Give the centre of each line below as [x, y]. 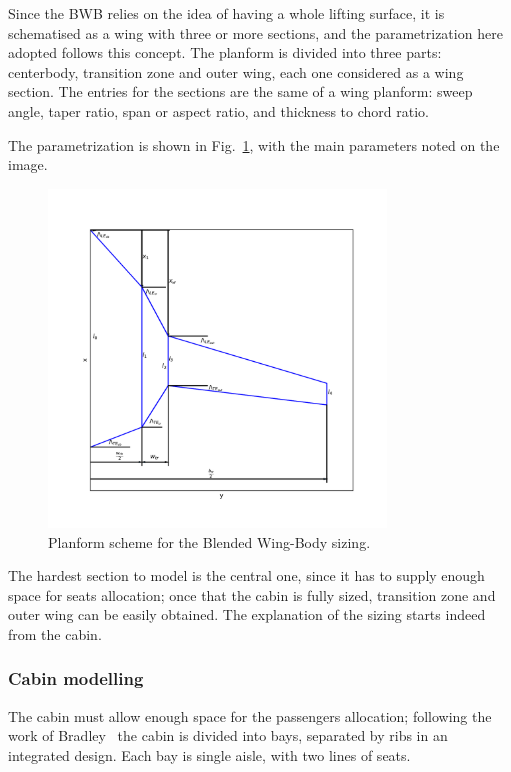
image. [28, 164]
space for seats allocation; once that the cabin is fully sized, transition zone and [252, 594]
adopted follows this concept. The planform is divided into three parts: [225, 52]
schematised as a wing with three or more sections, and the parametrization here [255, 32]
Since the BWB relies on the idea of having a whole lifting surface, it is [226, 13]
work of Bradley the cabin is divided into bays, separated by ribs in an [228, 735]
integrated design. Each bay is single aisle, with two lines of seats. [209, 754]
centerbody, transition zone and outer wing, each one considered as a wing [236, 71]
